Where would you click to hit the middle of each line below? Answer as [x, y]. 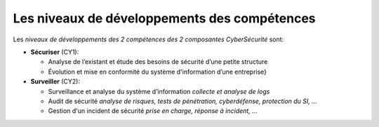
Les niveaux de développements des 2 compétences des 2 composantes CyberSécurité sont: [148, 39]
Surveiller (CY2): [55, 81]
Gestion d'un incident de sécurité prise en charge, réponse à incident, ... [153, 111]
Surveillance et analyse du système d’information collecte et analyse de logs [159, 91]
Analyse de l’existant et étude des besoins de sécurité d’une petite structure [158, 62]
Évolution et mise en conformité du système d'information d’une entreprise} [157, 72]
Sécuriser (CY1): [55, 52]
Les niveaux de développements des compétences [164, 18]
